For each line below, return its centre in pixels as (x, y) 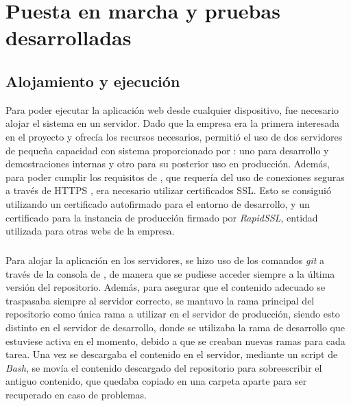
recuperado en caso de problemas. (76, 395)
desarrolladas (69, 37)
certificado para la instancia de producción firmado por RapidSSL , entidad (162, 217)
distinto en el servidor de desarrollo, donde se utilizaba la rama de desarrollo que (175, 327)
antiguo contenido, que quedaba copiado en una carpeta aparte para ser (156, 381)
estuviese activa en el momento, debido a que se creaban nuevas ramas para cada (175, 341)
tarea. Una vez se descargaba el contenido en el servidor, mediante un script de (172, 354)
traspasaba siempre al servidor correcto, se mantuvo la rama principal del (160, 300)
